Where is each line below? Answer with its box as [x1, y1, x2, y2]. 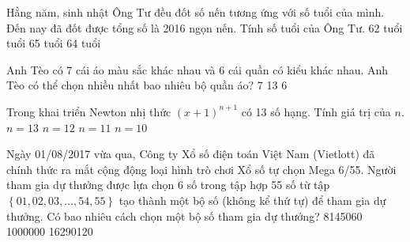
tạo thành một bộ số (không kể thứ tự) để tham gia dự [118, 191, 386, 208]
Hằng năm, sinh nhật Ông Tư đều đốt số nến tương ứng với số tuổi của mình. [6, 4, 385, 20]
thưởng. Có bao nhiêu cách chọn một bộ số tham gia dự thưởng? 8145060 [6, 207, 363, 224]
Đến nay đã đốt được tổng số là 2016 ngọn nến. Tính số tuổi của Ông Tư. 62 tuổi [6, 19, 403, 36]
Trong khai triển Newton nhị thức [6, 103, 171, 119]
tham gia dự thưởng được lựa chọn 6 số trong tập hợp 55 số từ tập [6, 176, 330, 193]
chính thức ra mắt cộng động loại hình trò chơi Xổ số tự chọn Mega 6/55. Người [6, 161, 397, 177]
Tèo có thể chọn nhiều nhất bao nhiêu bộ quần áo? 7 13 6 [6, 77, 288, 93]
